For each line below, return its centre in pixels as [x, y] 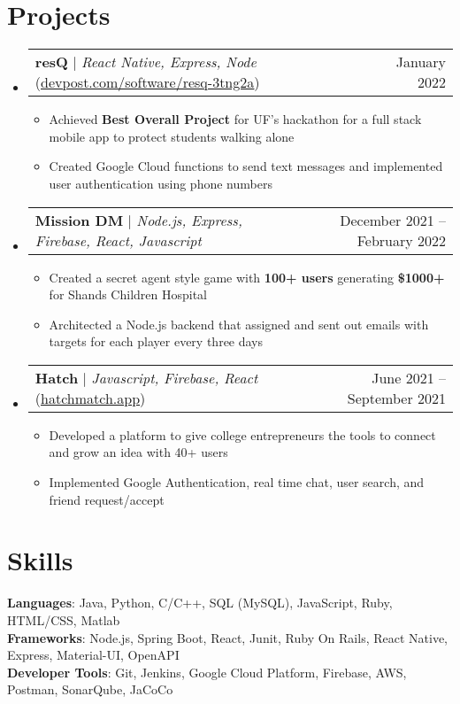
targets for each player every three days [156, 341]
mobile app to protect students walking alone [172, 136]
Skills [40, 560]
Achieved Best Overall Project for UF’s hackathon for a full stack [235, 119]
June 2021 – [409, 377]
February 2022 [401, 240]
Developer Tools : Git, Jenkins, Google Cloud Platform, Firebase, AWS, [207, 672]
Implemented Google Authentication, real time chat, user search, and [237, 482]
